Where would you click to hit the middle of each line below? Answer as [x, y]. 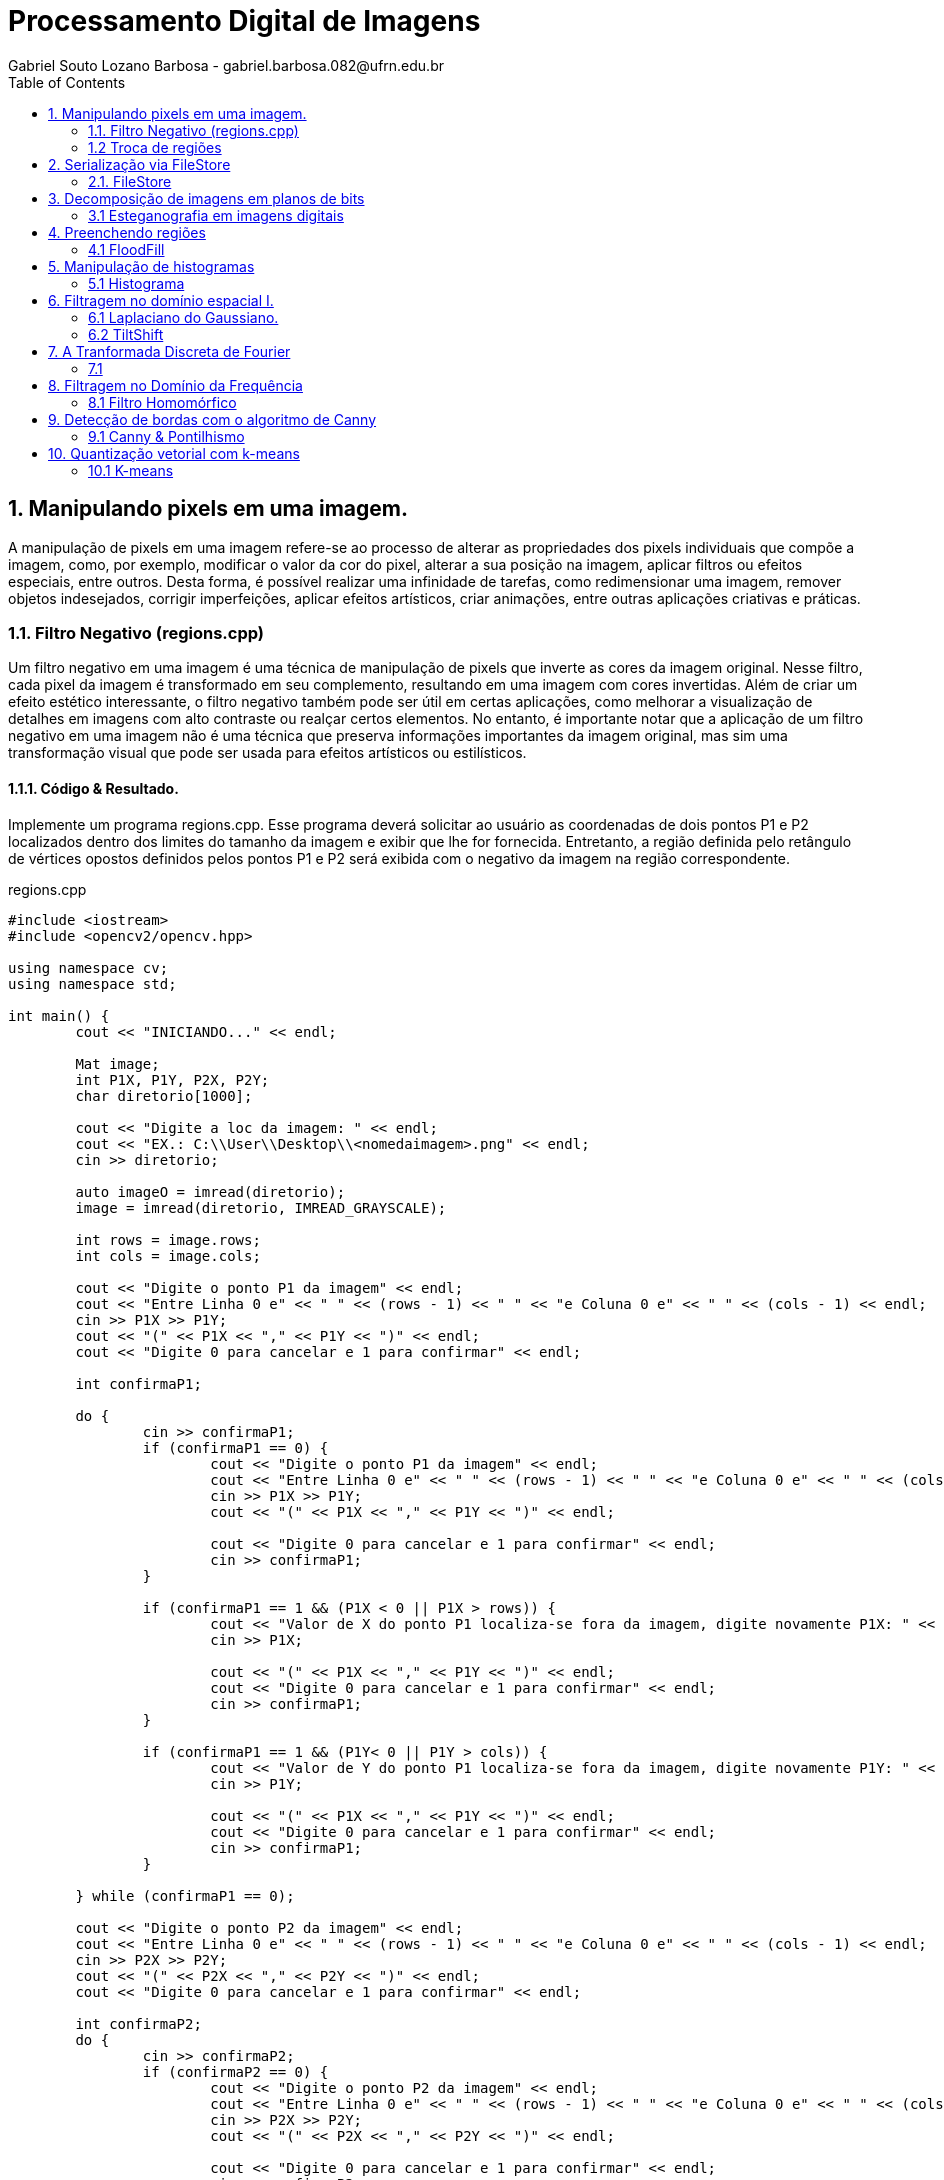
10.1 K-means [131, 470]
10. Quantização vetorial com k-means [174, 453]
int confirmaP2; [138, 2023]
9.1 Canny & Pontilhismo [166, 436]
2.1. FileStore [130, 181]
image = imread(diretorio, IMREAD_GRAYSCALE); [261, 1207]
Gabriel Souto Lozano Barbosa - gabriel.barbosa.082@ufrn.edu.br [226, 65]
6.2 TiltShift [126, 334]
